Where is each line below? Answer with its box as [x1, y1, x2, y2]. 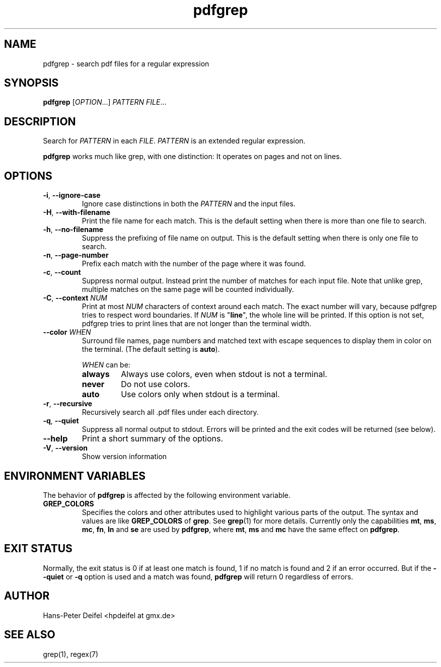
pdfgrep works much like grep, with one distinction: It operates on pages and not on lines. [43, 152, 342, 161]
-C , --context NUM [43, 293, 107, 303]
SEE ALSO [4, 628, 55, 641]
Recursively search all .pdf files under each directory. [82, 408, 259, 417]
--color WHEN [43, 328, 91, 337]
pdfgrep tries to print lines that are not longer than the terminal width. [82, 319, 312, 328]
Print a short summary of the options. [82, 433, 224, 444]
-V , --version [43, 443, 88, 453]
